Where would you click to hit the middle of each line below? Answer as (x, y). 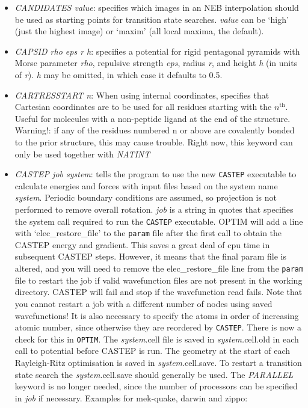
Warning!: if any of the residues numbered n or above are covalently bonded (155, 130)
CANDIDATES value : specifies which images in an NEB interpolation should (157, 7)
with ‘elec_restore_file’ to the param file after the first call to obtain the (148, 233)
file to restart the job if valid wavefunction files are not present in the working (159, 280)
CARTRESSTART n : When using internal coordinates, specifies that (142, 95)
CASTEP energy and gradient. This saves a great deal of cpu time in (142, 244)
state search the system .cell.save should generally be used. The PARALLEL (154, 374)
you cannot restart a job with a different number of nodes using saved (143, 303)
